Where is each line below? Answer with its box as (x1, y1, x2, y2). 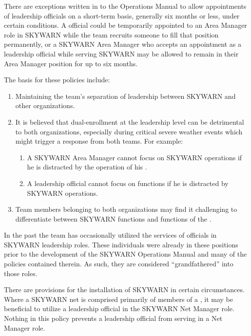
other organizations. (15, 100, 75, 111)
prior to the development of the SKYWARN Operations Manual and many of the (4, 249, 247, 259)
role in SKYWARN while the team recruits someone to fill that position (4, 29, 219, 39)
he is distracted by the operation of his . (27, 162, 147, 172)
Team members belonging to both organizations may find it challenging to (15, 204, 237, 214)
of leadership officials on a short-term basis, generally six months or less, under (4, 10, 240, 20)
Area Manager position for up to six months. (4, 58, 138, 68)
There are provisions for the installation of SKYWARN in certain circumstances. (4, 284, 245, 295)
